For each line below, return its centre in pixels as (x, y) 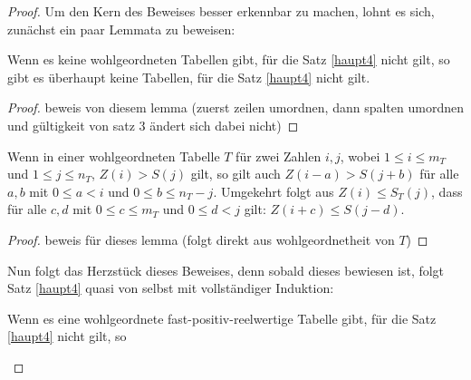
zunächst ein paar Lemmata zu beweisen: (121, 29)
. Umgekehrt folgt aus (274, 191)
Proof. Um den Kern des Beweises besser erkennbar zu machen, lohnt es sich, (221, 11)
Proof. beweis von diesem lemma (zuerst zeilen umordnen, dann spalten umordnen (235, 107)
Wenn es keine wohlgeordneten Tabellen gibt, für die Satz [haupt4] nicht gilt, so (229, 59)
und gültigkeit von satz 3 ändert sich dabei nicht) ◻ (153, 125)
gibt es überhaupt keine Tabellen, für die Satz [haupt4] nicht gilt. (189, 77)
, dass (447, 191)
